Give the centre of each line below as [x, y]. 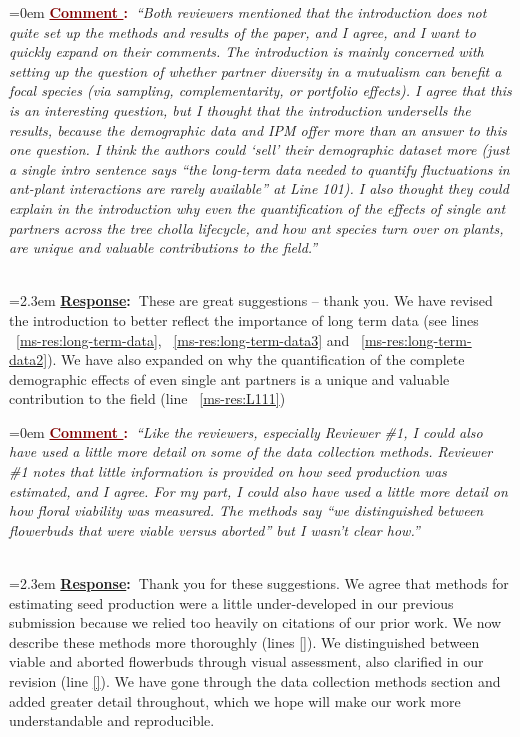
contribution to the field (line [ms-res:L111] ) [147, 398]
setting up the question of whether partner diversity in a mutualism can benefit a [255, 70]
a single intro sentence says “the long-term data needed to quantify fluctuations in [259, 168]
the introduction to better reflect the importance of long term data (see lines [244, 319]
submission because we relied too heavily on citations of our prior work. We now [255, 622]
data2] [28, 359]
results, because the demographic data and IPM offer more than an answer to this [258, 129]
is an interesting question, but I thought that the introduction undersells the [240, 109]
